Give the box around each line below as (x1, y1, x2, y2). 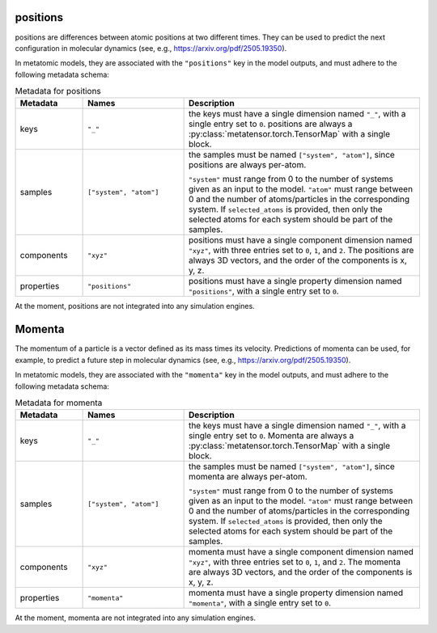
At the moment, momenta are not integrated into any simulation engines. (15, 613, 257, 622)
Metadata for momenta (15, 397, 103, 408)
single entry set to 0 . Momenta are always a (188, 430, 354, 441)
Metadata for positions (15, 86, 101, 97)
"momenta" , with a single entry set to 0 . (188, 597, 332, 609)
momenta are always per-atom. (188, 471, 308, 483)
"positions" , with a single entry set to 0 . (188, 285, 339, 297)
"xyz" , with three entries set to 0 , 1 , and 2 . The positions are (188, 245, 414, 256)
